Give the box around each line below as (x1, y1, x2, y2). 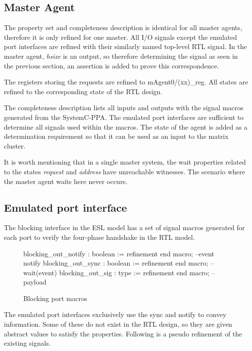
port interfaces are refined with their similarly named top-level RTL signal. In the (4, 41, 247, 51)
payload (23, 277, 47, 287)
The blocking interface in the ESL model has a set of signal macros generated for (4, 222, 245, 233)
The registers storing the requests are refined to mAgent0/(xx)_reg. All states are (4, 77, 248, 87)
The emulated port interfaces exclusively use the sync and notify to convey (4, 309, 227, 319)
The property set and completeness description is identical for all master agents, (4, 22, 242, 33)
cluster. (4, 140, 26, 150)
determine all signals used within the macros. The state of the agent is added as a (4, 121, 248, 132)
